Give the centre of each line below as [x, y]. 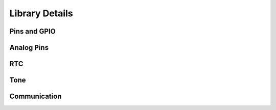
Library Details [41, 13]
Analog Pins [29, 48]
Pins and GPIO [33, 31]
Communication [36, 97]
